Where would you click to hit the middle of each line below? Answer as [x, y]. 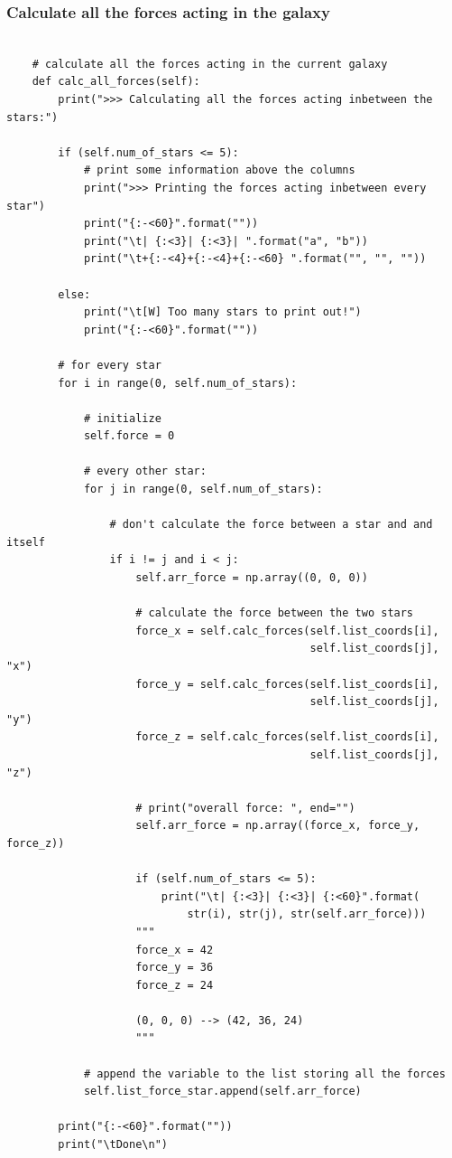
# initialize [122, 418]
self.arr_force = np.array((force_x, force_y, [278, 826]
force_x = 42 [175, 950]
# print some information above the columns [219, 170]
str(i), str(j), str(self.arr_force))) [307, 914]
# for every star [110, 365]
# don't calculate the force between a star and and [271, 525]
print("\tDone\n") [113, 1145]
